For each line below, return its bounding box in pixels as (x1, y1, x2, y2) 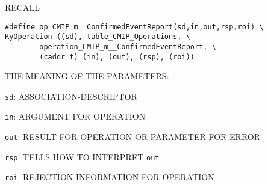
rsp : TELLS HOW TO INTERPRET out (5, 150, 160, 163)
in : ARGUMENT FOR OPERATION (5, 110, 146, 123)
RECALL (5, 1, 40, 13)
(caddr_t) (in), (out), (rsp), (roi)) (39, 52, 195, 61)
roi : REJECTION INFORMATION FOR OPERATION (5, 171, 214, 183)
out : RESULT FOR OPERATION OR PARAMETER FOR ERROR (5, 130, 261, 143)
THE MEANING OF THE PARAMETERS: (5, 70, 169, 82)
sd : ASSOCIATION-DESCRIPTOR (5, 89, 137, 102)
